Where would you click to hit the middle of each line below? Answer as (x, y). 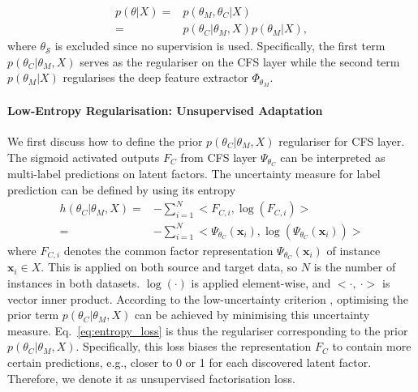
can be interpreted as (333, 157)
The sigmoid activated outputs (84, 157)
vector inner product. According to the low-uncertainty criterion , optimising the (208, 298)
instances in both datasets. (74, 283)
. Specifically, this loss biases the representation (194, 346)
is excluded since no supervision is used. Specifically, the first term (220, 46)
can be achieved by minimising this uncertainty (252, 315)
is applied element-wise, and (261, 283)
